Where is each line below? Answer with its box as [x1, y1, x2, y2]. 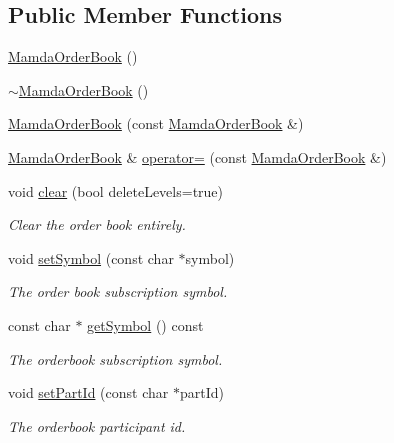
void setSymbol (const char [8, 247, 174, 268]
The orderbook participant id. [8, 415, 186, 436]
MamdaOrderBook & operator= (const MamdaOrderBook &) [8, 146, 387, 167]
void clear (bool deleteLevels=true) [8, 180, 224, 201]
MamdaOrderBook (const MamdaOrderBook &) [8, 113, 304, 134]
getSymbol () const [87, 314, 204, 335]
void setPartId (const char [8, 382, 169, 403]
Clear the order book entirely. [8, 214, 186, 235]
